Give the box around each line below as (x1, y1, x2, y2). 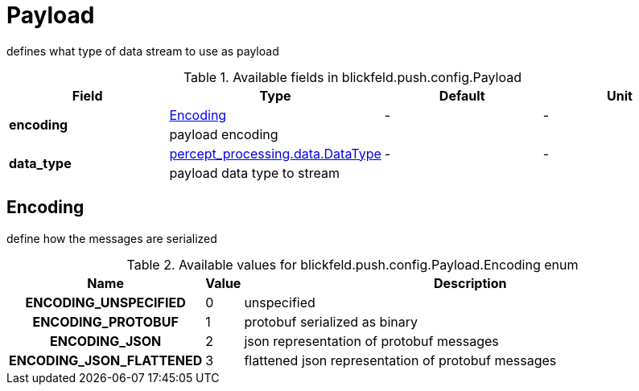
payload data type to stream (169, 164, 340, 181)
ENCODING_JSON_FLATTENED (9, 352, 203, 368)
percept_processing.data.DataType (169, 145, 381, 162)
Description (433, 274, 507, 291)
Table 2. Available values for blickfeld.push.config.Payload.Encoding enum (126, 256, 579, 273)
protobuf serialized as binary (244, 313, 418, 330)
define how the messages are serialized (6, 231, 217, 245)
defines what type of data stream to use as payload (6, 43, 279, 58)
